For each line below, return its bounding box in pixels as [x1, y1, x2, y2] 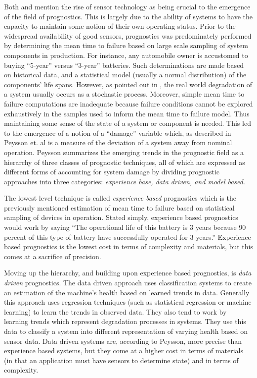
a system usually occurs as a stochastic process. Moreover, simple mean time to [4, 89, 245, 99]
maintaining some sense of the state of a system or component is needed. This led [4, 118, 251, 128]
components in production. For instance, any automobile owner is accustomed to [4, 50, 248, 60]
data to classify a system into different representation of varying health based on [4, 326, 248, 336]
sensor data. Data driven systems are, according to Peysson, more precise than [4, 335, 242, 346]
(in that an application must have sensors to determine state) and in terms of [4, 355, 239, 365]
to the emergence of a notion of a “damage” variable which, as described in [4, 127, 231, 138]
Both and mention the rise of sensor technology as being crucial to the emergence [4, 1, 251, 11]
